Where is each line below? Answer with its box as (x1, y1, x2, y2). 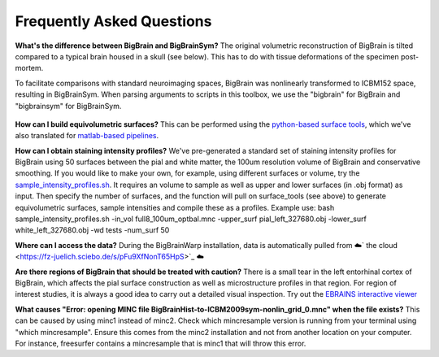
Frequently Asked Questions (15, 12, 212, 30)
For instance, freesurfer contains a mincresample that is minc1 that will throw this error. (15, 338, 306, 348)
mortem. (15, 63, 44, 73)
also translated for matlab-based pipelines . (15, 131, 159, 141)
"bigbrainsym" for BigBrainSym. (15, 101, 122, 111)
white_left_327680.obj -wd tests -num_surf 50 (15, 225, 170, 235)
